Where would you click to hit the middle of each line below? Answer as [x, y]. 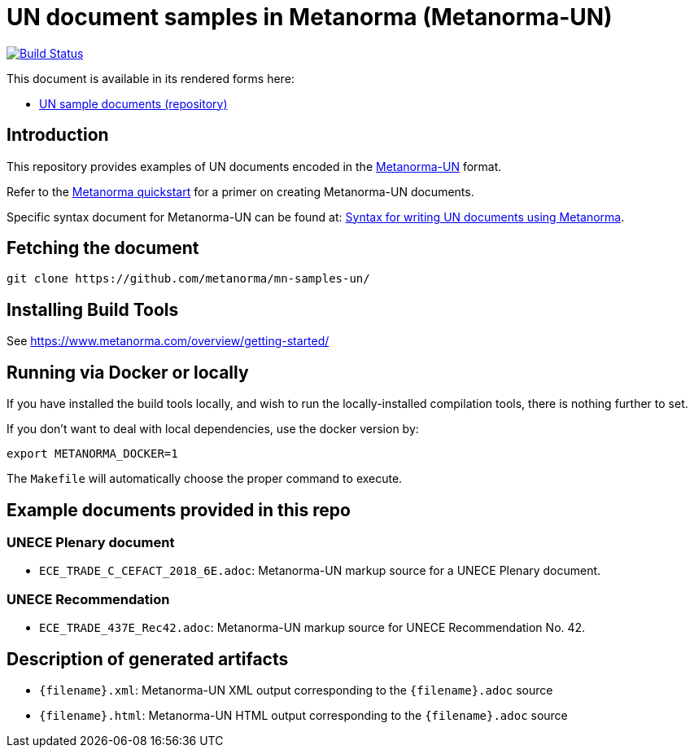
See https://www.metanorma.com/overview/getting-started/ [168, 341]
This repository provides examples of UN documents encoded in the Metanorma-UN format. [254, 166]
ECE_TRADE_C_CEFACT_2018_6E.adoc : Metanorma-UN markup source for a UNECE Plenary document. [320, 571]
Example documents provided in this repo [179, 510]
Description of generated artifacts [148, 659]
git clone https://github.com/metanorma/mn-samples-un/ [188, 279]
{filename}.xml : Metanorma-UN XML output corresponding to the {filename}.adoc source [296, 690]
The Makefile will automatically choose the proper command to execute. [205, 479]
